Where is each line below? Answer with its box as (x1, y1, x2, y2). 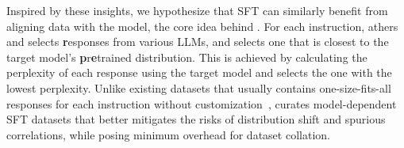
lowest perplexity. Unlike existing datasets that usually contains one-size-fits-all (6, 79, 391, 96)
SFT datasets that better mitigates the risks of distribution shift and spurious (6, 111, 386, 127)
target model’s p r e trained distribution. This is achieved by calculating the (6, 48, 367, 65)
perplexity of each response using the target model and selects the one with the (6, 64, 392, 81)
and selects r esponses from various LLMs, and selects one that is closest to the (6, 33, 389, 50)
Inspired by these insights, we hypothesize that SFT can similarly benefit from (6, 2, 388, 18)
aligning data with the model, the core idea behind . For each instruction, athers (6, 17, 398, 34)
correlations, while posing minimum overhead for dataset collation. (6, 126, 330, 142)
